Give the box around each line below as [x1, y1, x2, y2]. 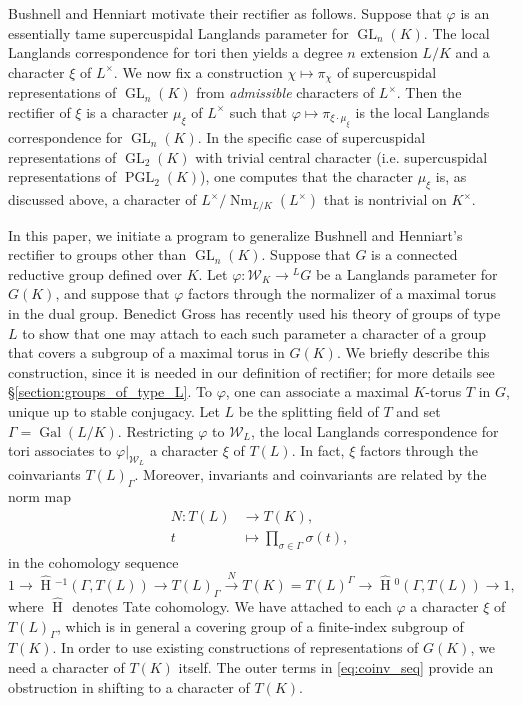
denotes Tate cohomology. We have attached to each [72, 596, 392, 617]
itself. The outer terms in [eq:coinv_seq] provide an [178, 657, 494, 678]
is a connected [371, 244, 458, 265]
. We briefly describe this [336, 342, 490, 363]
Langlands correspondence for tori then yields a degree [8, 42, 343, 63]
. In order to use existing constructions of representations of [52, 637, 419, 658]
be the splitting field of [238, 401, 379, 422]
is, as [435, 166, 467, 187]
